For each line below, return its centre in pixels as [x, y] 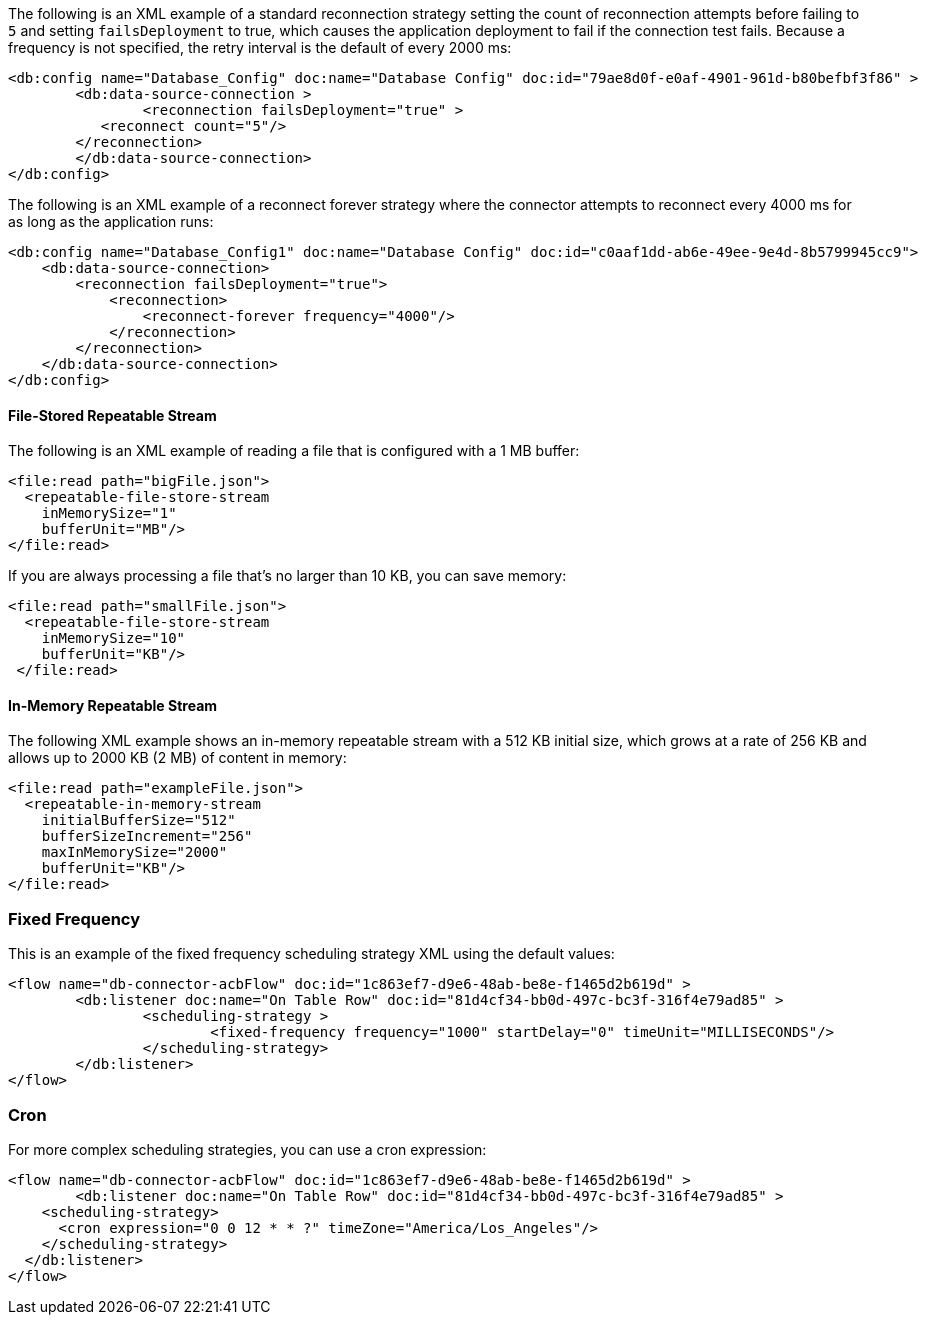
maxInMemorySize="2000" [134, 852]
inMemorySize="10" [113, 638]
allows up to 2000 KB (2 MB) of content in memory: [177, 758]
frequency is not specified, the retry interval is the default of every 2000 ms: [260, 47]
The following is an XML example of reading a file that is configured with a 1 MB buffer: [294, 451]
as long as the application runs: [111, 221]
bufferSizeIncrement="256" [147, 836]
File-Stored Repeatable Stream [112, 415]
